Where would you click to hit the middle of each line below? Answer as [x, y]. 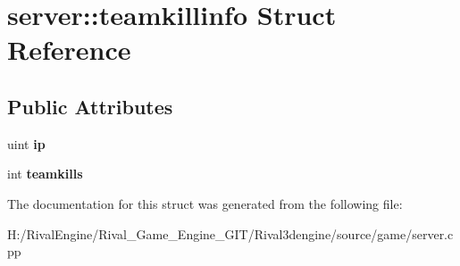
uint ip [26, 143]
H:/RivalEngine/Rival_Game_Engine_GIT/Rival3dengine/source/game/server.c [230, 233]
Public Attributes [90, 106]
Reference [69, 50]
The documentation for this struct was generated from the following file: [205, 203]
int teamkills [45, 174]
